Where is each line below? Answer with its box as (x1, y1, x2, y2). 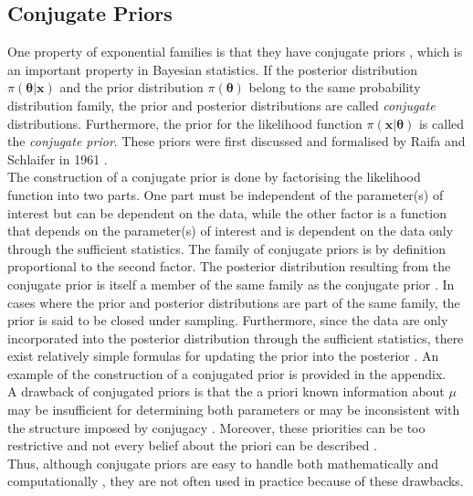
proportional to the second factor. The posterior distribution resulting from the (7, 257, 451, 276)
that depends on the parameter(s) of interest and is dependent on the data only (7, 221, 454, 240)
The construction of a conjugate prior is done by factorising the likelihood (7, 167, 421, 186)
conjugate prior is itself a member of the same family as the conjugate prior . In (7, 274, 455, 293)
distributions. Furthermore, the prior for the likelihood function (7, 113, 363, 132)
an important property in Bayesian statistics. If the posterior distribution (7, 59, 417, 79)
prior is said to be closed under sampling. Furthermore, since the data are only (7, 311, 448, 330)
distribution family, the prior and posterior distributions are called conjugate (7, 95, 436, 114)
